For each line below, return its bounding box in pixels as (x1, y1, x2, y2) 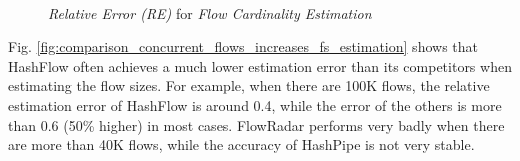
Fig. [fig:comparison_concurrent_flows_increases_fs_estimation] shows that (8, 36, 478, 57)
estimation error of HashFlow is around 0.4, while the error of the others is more (8, 94, 502, 115)
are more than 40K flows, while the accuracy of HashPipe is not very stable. (8, 134, 475, 155)
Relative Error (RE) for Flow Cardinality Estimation (48, 2, 372, 23)
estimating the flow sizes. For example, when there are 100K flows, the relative (8, 75, 490, 96)
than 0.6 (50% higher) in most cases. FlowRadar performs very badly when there (8, 114, 505, 135)
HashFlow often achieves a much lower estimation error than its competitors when (8, 55, 512, 76)
